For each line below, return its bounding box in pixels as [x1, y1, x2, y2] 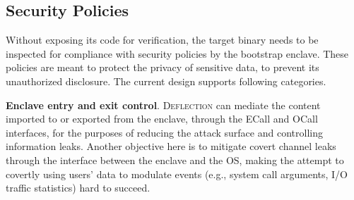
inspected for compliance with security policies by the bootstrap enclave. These [6, 46, 349, 61]
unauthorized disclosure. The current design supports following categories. [6, 73, 326, 88]
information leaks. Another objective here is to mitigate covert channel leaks [6, 139, 336, 154]
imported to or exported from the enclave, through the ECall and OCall [6, 111, 318, 126]
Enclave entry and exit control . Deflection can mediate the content [6, 97, 321, 112]
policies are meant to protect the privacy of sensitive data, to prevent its [6, 60, 319, 75]
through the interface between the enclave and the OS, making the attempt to [6, 152, 344, 167]
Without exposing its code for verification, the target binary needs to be [6, 32, 319, 47]
